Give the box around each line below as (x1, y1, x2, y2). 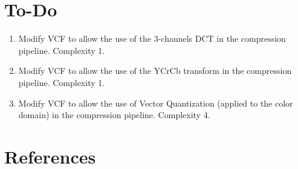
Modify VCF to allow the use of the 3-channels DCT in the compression (18, 32, 286, 45)
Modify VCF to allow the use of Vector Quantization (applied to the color (18, 96, 293, 109)
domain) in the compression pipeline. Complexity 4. (18, 108, 210, 121)
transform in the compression (183, 64, 292, 77)
